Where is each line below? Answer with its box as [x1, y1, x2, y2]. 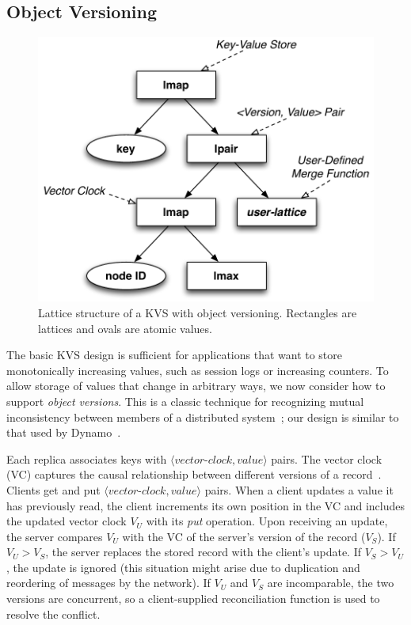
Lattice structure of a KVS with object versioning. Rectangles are [38, 304, 357, 320]
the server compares [6, 528, 103, 544]
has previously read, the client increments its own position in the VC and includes [6, 497, 405, 513]
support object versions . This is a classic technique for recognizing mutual [6, 392, 364, 409]
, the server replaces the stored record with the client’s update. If [45, 544, 362, 560]
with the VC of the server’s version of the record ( [122, 528, 366, 544]
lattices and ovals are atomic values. [38, 320, 212, 336]
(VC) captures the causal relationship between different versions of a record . [6, 466, 382, 483]
